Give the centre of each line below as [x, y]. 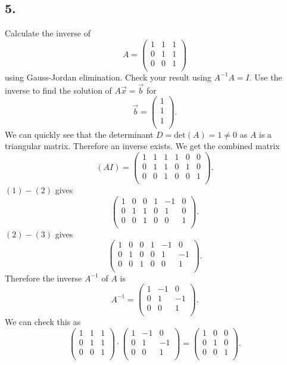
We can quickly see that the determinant [79, 134]
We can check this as [43, 322]
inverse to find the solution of [58, 90]
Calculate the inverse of [48, 33]
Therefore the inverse [43, 278]
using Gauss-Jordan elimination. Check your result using [108, 77]
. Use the [266, 77]
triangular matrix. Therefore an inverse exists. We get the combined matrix [142, 146]
